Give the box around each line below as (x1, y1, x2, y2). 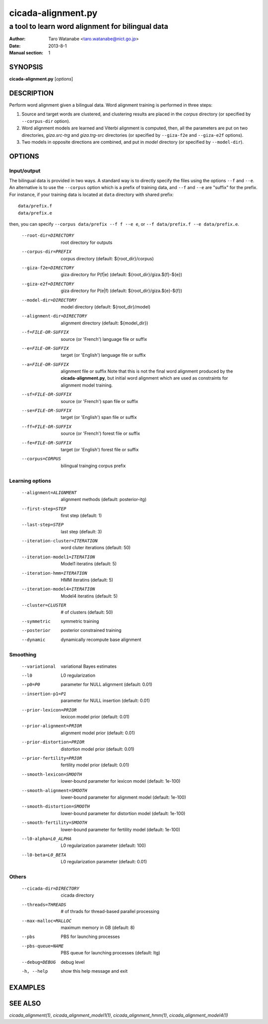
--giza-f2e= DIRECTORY (21, 265, 74, 271)
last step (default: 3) (61, 528, 102, 534)
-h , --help (21, 968, 48, 974)
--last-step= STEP (21, 522, 64, 527)
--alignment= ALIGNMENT (21, 490, 77, 495)
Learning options (9, 477, 52, 484)
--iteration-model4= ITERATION (21, 586, 95, 592)
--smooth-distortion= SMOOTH (21, 804, 90, 810)
